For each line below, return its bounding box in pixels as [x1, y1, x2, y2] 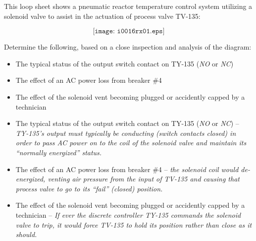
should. [15, 229, 37, 240]
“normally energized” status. [15, 147, 102, 157]
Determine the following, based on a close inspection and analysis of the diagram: [4, 42, 252, 52]
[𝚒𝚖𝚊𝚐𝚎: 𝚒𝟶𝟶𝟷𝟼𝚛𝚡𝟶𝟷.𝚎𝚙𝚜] [93, 28, 165, 35]
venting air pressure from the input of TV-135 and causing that [48, 174, 240, 184]
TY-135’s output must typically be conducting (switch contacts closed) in [15, 127, 236, 138]
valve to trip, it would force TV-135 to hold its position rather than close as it [15, 219, 252, 230]
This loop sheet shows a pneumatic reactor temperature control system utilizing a [4, 1, 253, 11]
